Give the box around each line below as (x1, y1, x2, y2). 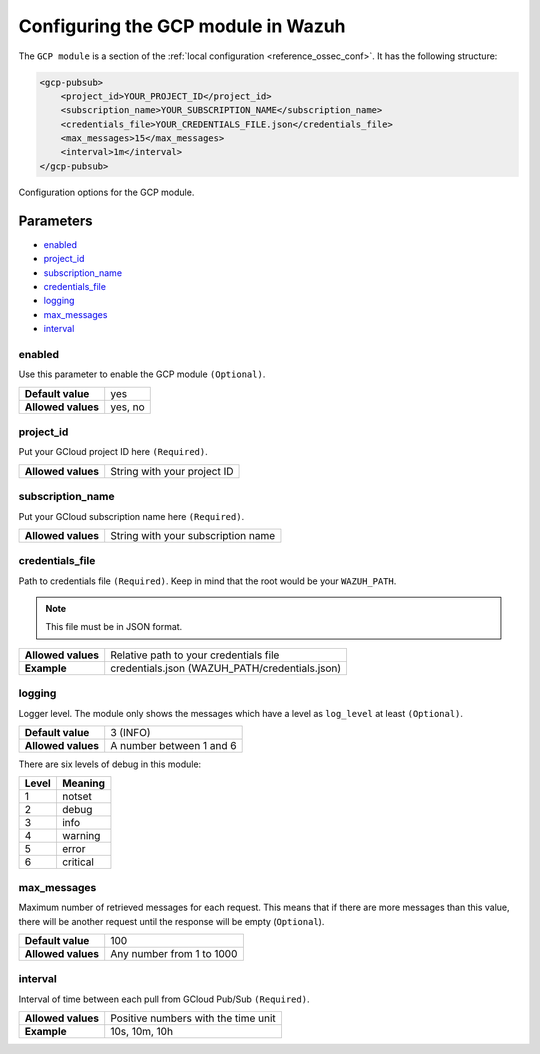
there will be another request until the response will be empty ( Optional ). (18, 915, 325, 927)
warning (61, 829, 101, 843)
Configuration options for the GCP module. (18, 186, 195, 198)
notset (61, 790, 92, 804)
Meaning (61, 776, 105, 790)
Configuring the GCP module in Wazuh (18, 15, 346, 37)
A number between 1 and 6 (110, 738, 237, 752)
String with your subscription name (110, 528, 276, 542)
